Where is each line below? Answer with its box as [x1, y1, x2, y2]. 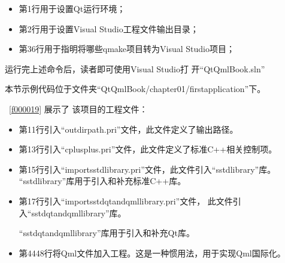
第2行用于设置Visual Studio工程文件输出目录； [19, 22, 199, 35]
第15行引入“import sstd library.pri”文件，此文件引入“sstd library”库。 [19, 163, 276, 175]
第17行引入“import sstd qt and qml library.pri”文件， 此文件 [19, 194, 233, 207]
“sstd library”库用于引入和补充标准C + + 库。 [19, 175, 186, 187]
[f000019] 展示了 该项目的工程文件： [9, 102, 148, 115]
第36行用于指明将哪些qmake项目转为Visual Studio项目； [19, 42, 235, 55]
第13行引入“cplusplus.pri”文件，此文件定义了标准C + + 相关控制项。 [19, 143, 277, 155]
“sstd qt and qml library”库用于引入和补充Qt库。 [19, 227, 195, 239]
